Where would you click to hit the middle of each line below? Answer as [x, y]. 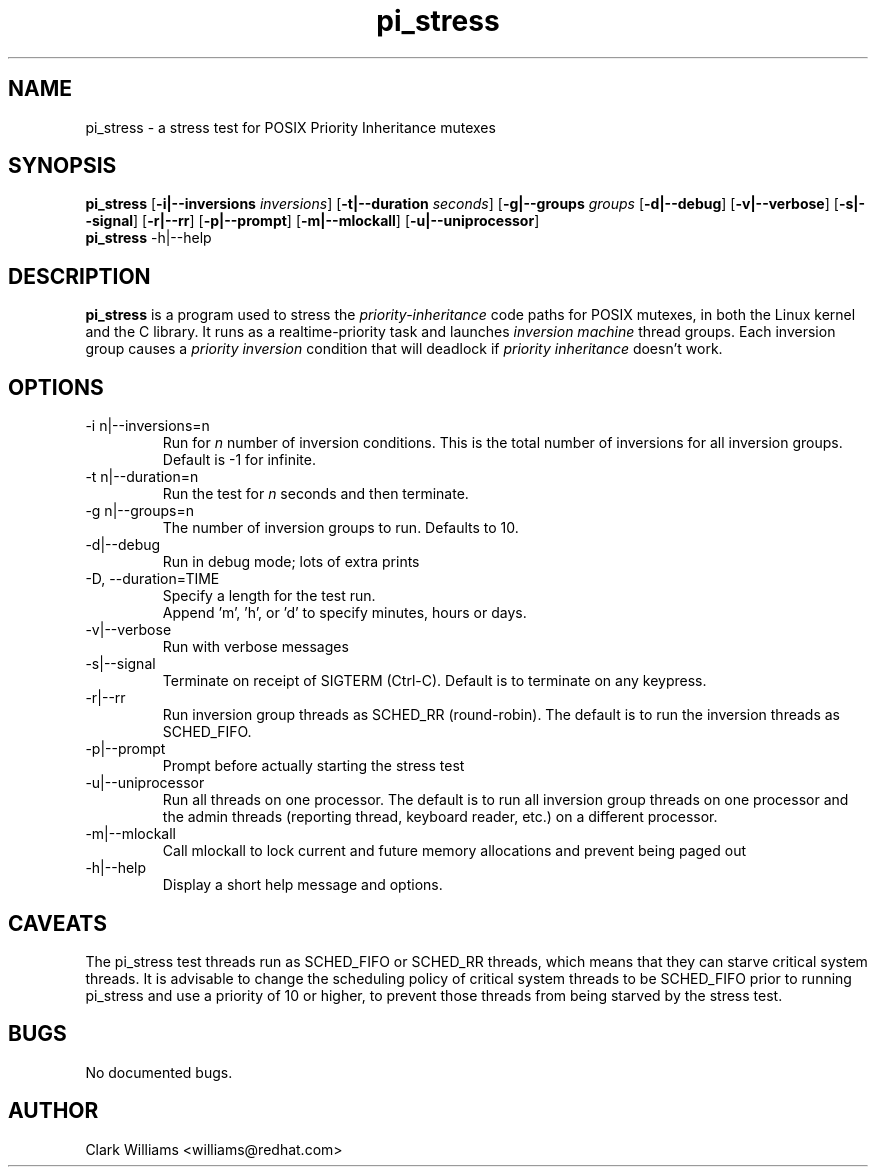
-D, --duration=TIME [152, 579]
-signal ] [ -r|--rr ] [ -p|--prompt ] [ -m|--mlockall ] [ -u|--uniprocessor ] [312, 221]
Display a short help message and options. [302, 885]
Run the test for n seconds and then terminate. [315, 494]
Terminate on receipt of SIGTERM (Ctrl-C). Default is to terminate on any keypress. [434, 681]
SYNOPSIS [62, 166]
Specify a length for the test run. [269, 596]
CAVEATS [57, 923]
